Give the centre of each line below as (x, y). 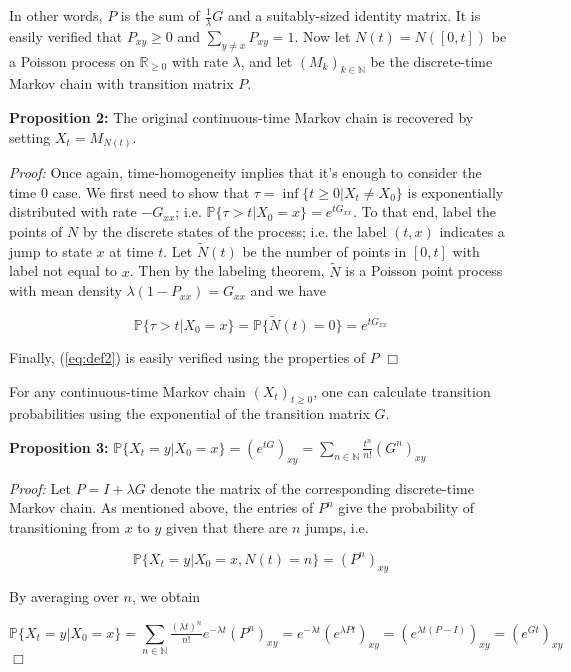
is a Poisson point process (424, 270)
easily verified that (66, 35)
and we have (288, 290)
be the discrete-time (431, 60)
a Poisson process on (72, 60)
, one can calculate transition (402, 390)
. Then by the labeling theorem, (227, 270)
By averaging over (64, 596)
